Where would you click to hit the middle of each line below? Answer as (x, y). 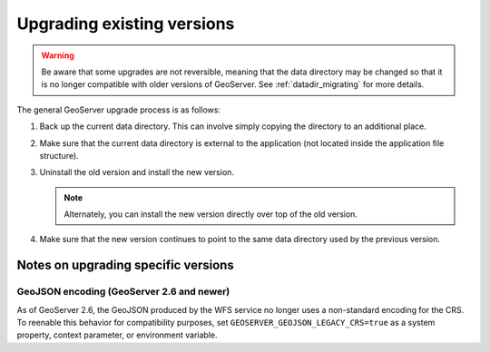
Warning (58, 55)
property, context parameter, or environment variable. (117, 335)
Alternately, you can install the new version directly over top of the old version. (211, 214)
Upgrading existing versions (126, 24)
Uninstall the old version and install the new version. (137, 172)
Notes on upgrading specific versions (126, 265)
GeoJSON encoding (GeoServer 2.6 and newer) (123, 292)
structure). (59, 155)
